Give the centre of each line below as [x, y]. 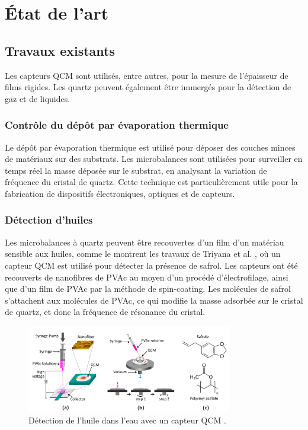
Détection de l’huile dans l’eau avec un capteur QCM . [127, 420]
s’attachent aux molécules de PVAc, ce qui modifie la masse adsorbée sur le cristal [154, 300]
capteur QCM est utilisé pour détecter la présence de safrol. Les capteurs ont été [151, 265]
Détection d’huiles [49, 220]
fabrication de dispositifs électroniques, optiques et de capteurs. [120, 193]
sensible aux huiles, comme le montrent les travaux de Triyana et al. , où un [143, 254]
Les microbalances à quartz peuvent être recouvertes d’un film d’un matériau [145, 242]
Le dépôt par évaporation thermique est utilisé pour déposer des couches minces [150, 147]
